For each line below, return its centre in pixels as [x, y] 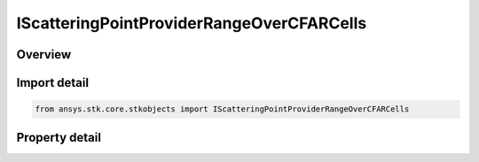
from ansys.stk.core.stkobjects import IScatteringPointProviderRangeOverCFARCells [222, 109]
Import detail [52, 83]
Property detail [59, 137]
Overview [44, 54]
